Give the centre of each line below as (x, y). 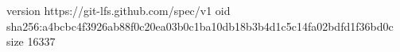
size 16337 (31, 41)
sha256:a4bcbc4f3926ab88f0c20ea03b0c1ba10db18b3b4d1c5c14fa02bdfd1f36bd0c (200, 26)
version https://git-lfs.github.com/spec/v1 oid (118, 10)
